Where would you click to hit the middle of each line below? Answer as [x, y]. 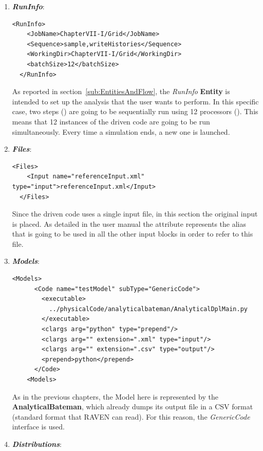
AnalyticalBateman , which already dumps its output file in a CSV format [133, 407]
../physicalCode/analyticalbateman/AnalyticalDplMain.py [148, 309]
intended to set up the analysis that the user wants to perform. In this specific [135, 101]
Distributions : [37, 444]
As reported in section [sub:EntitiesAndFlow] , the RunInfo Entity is [121, 91]
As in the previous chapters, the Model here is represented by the [115, 396]
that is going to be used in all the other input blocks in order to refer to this [133, 234]
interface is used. [38, 427]
